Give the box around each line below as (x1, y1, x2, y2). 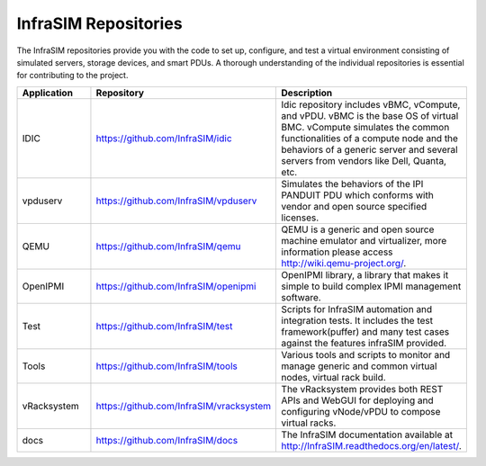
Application (22, 86, 74, 99)
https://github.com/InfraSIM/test (95, 319, 233, 332)
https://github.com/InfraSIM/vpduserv (95, 194, 257, 207)
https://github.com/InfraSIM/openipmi (95, 280, 256, 292)
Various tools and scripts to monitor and (281, 348, 451, 361)
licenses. (281, 211, 319, 224)
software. (281, 291, 321, 303)
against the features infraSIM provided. (281, 336, 447, 349)
